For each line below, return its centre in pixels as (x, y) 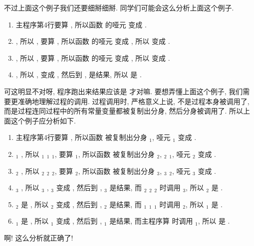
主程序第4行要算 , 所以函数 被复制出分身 (81, 137)
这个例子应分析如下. (43, 120)
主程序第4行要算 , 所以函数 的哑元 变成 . (81, 24)
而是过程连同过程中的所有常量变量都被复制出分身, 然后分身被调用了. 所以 (124, 111)
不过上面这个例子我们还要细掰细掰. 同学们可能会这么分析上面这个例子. (119, 7)
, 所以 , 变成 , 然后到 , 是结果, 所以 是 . (79, 74)
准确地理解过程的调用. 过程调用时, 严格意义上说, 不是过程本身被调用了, (133, 101)
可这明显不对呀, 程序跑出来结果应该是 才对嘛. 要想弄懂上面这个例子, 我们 (124, 91)
